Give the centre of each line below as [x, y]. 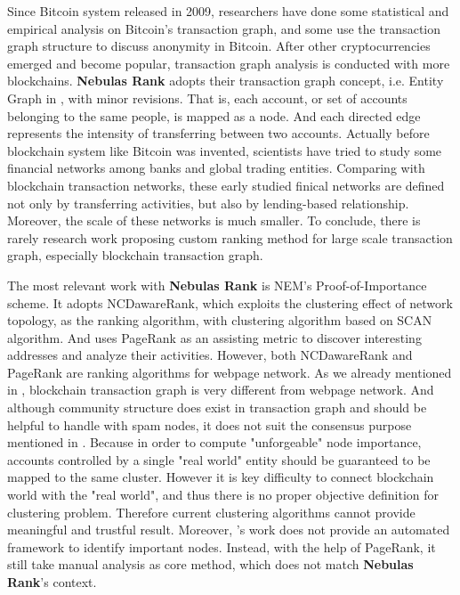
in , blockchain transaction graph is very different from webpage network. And [221, 390]
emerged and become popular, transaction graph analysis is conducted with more [229, 63]
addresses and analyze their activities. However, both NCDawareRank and [210, 355]
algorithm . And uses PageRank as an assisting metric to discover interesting [214, 337]
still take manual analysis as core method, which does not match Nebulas [210, 564]
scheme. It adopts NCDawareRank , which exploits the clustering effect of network [230, 302]
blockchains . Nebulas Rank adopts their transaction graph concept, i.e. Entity [226, 81]
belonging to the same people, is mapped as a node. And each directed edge [214, 115]
